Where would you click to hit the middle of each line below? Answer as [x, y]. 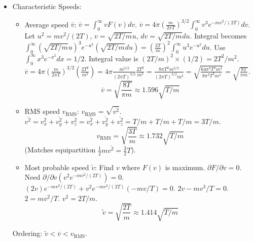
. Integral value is [111, 58]
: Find [104, 167]
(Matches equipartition [60, 150]
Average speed [47, 24]
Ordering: [27, 233]
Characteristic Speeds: [47, 6]
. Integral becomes [218, 35]
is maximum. [185, 167]
